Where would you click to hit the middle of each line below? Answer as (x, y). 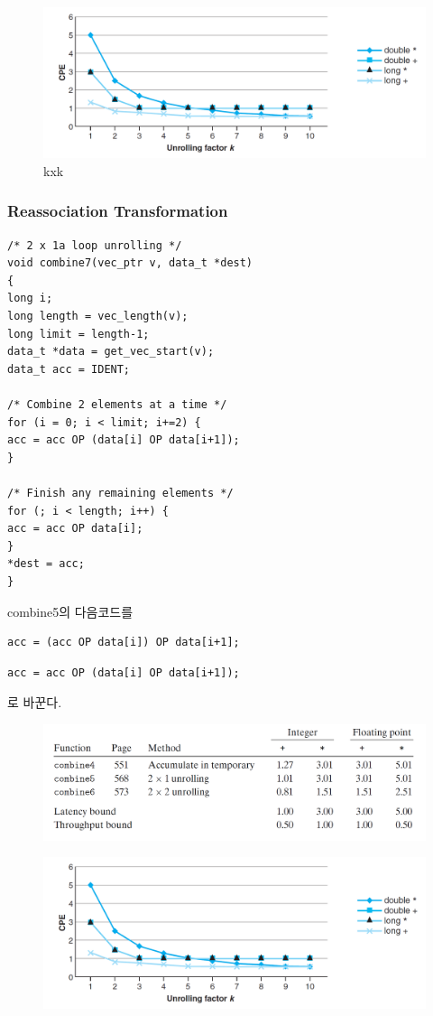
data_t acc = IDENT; (69, 369)
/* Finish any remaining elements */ (120, 493)
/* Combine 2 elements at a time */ (117, 405)
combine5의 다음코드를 (70, 611)
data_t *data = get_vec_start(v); (111, 352)
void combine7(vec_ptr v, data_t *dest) (130, 263)
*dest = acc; (46, 564)
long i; (30, 298)
